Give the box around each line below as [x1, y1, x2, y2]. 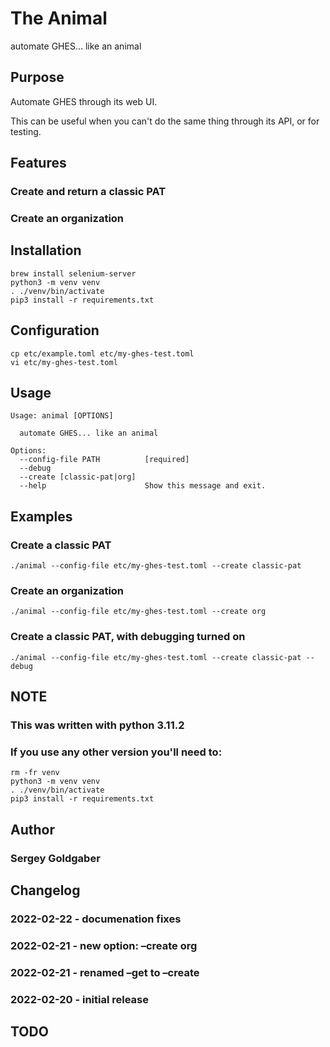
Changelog [10, 882, 81, 899]
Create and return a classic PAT [10, 185, 167, 199]
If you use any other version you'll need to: [10, 745, 223, 759]
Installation [10, 242, 82, 259]
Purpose [10, 69, 65, 86]
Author [10, 821, 55, 838]
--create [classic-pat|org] [19, 472, 137, 482]
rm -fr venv [10, 768, 60, 778]
